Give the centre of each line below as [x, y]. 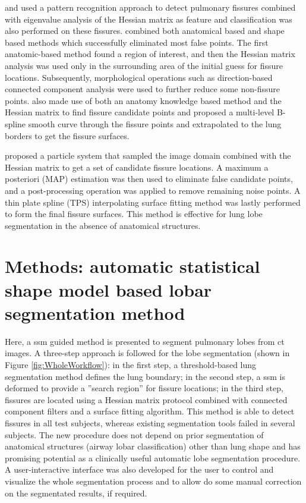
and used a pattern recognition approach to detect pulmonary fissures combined [150, 7]
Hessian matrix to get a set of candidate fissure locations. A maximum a [137, 167]
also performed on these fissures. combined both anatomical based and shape [145, 31]
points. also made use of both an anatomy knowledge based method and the [143, 100]
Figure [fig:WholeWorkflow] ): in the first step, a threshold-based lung [131, 364]
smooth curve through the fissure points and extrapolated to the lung [155, 123]
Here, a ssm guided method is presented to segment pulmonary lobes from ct [145, 341]
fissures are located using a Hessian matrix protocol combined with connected [146, 399]
